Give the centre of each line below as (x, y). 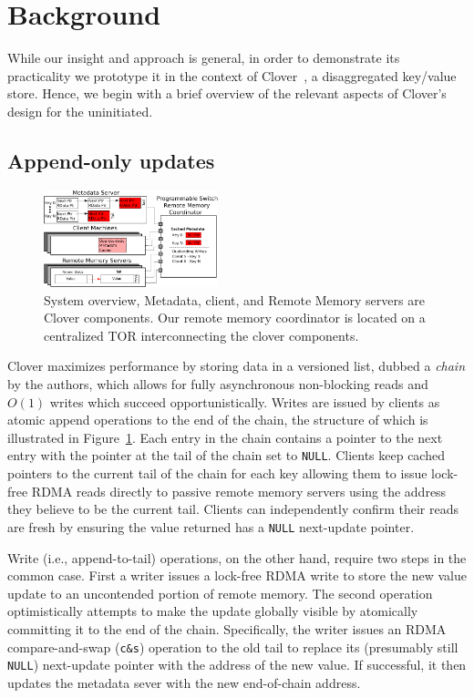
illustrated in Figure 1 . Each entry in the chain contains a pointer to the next (225, 437)
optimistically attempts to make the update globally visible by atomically (213, 611)
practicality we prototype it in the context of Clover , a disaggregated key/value (232, 75)
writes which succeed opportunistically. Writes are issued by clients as (245, 401)
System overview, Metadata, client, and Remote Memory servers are (234, 299)
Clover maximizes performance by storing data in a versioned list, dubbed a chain (237, 366)
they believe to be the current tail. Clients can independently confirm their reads (233, 509)
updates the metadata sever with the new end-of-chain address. (184, 682)
